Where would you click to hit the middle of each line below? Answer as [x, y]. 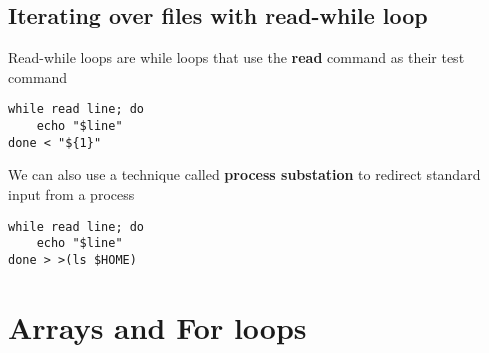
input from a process [71, 193]
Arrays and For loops [157, 326]
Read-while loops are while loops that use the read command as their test [236, 57]
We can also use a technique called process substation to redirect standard [244, 174]
